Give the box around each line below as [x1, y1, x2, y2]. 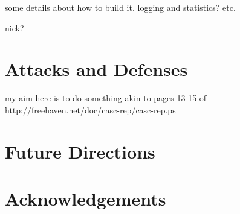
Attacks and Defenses [5, 57, 188, 81]
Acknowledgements [5, 186, 166, 211]
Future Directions [5, 139, 155, 163]
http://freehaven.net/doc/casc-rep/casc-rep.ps [5, 103, 176, 116]
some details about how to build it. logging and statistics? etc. [5, 1, 236, 13]
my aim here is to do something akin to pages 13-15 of [5, 92, 207, 104]
